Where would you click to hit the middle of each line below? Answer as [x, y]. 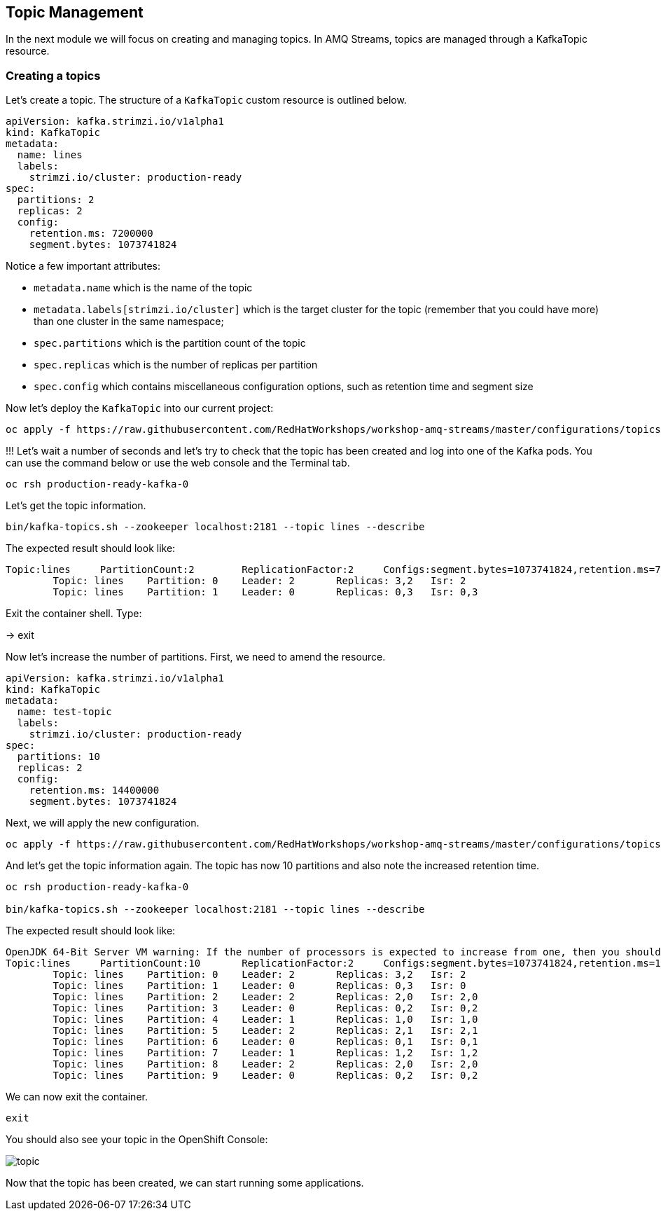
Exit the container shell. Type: [74, 614]
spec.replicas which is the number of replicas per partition [176, 365]
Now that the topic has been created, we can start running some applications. [185, 1183]
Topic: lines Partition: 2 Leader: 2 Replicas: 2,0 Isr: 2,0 [265, 997]
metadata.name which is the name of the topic [143, 288]
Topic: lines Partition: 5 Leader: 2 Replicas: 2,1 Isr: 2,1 [265, 1031]
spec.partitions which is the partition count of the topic [170, 343]
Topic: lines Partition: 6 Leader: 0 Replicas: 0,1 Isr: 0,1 [265, 1042]
